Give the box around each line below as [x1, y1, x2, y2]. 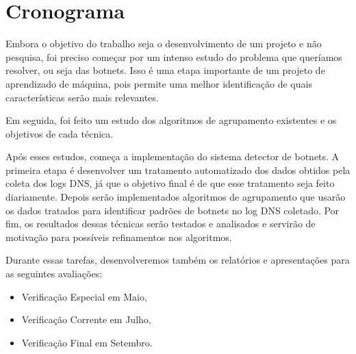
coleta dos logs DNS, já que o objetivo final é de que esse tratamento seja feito [5, 176, 335, 190]
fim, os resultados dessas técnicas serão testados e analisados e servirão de [5, 216, 316, 231]
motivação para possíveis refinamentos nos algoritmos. [5, 229, 232, 244]
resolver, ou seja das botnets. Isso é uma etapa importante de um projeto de [5, 63, 325, 77]
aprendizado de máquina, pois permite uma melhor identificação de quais [5, 76, 312, 90]
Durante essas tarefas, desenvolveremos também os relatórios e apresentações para [5, 253, 350, 267]
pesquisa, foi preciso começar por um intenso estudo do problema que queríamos [5, 49, 342, 64]
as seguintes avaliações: [5, 266, 103, 281]
